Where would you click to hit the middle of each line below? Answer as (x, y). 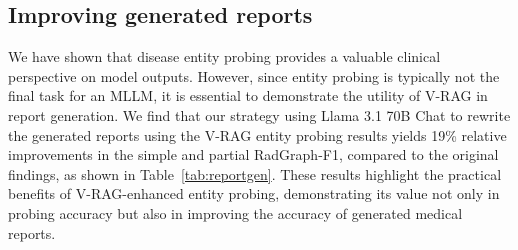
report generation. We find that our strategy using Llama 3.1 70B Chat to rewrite (259, 114)
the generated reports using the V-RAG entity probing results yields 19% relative (257, 134)
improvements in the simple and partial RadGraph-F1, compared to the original (253, 154)
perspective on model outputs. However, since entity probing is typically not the (254, 75)
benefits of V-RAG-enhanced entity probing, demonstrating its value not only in (254, 193)
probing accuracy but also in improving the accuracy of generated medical (235, 212)
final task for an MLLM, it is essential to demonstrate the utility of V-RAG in (248, 95)
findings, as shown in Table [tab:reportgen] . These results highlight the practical (255, 173)
